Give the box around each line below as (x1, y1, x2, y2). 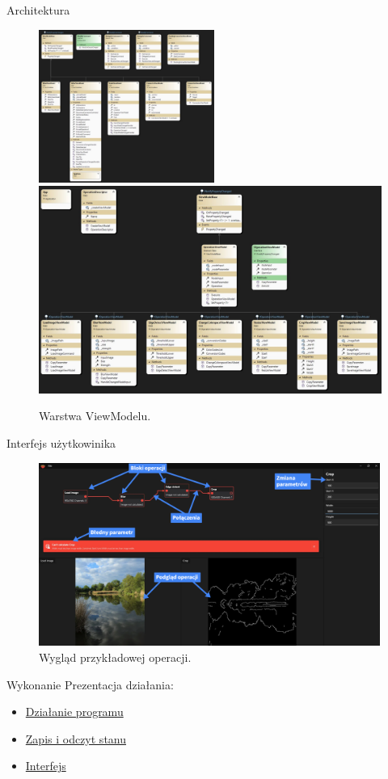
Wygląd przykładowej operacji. (39, 649, 192, 666)
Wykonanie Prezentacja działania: (6, 676, 174, 693)
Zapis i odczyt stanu (25, 730, 127, 747)
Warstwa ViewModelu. (39, 407, 151, 424)
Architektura (6, 2, 70, 18)
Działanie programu (25, 703, 124, 720)
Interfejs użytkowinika (6, 435, 116, 452)
